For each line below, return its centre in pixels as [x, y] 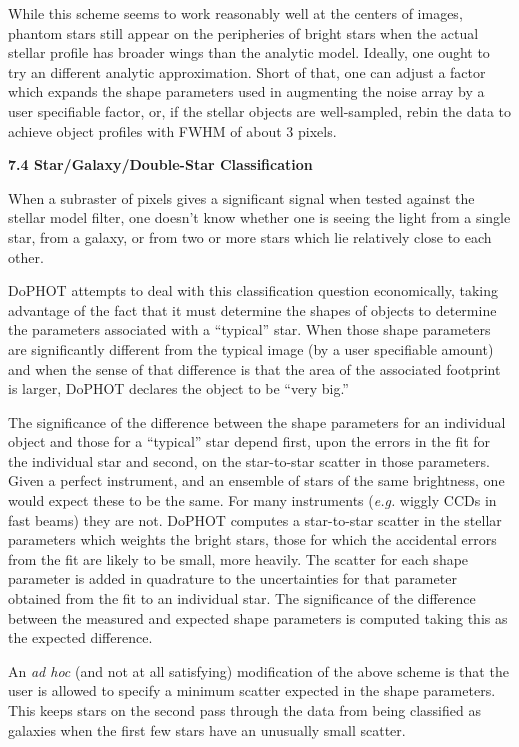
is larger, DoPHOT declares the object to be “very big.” [178, 388]
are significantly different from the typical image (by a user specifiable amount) [251, 348]
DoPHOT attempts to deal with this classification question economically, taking [253, 290]
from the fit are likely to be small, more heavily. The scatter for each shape [238, 558]
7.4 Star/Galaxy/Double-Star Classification [160, 164]
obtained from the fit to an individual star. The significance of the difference [242, 598]
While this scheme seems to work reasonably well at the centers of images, [235, 13]
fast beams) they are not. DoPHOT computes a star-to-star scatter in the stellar [255, 519]
